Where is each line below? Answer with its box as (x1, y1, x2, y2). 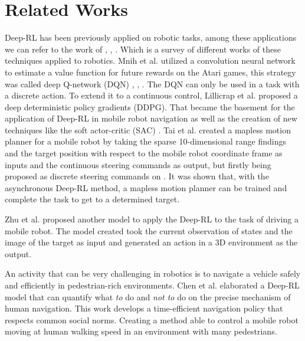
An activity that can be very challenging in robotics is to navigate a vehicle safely (5, 267, 301, 280)
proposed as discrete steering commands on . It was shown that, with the (5, 170, 269, 182)
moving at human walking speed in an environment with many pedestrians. (5, 325, 277, 337)
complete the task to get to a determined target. (5, 193, 180, 205)
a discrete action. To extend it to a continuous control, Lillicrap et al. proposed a (5, 89, 298, 101)
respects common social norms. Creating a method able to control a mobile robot (5, 313, 299, 326)
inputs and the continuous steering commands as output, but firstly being (5, 158, 271, 170)
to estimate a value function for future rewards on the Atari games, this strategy (5, 65, 296, 78)
